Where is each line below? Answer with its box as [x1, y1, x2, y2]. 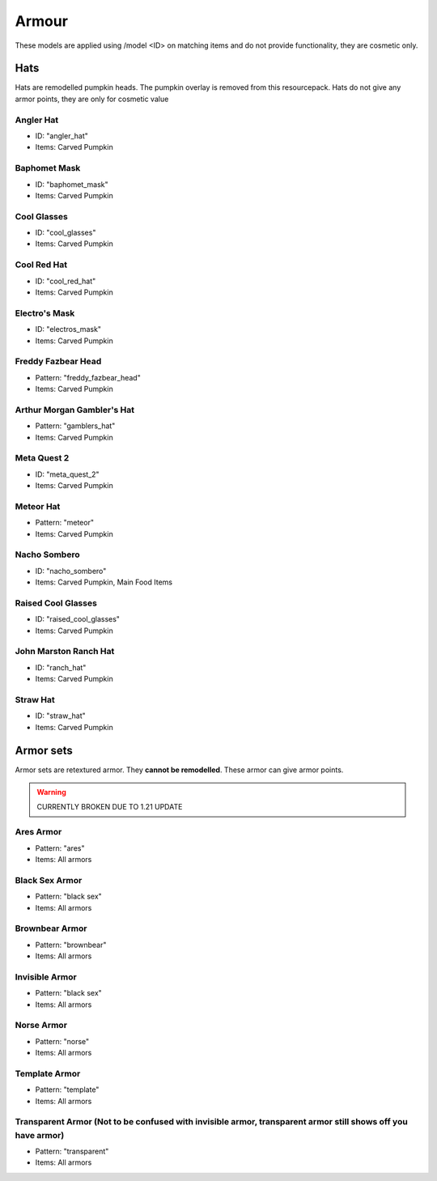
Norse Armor [15, 1020, 68, 1031]
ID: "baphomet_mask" [35, 179, 108, 189]
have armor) [15, 1129, 65, 1141]
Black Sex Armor [15, 874, 83, 886]
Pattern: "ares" [35, 843, 85, 853]
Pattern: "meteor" [35, 518, 95, 528]
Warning [36, 788, 66, 797]
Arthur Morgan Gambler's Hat [15, 404, 135, 415]
